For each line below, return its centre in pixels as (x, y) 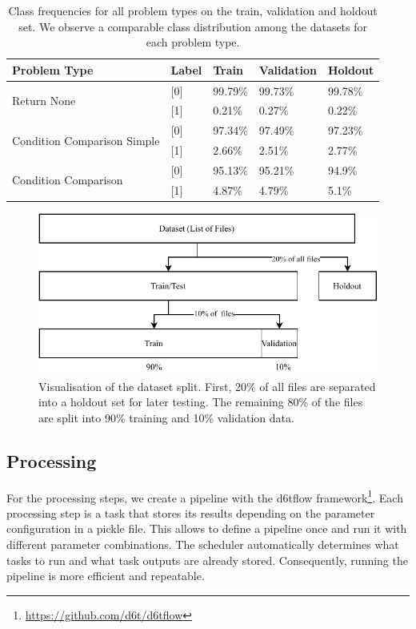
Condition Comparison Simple (86, 140)
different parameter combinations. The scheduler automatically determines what (203, 544)
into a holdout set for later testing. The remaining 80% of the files (201, 402)
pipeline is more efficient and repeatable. (106, 576)
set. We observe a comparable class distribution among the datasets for (193, 26)
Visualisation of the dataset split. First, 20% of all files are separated (207, 386)
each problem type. (193, 42)
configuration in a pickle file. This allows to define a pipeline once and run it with (207, 528)
